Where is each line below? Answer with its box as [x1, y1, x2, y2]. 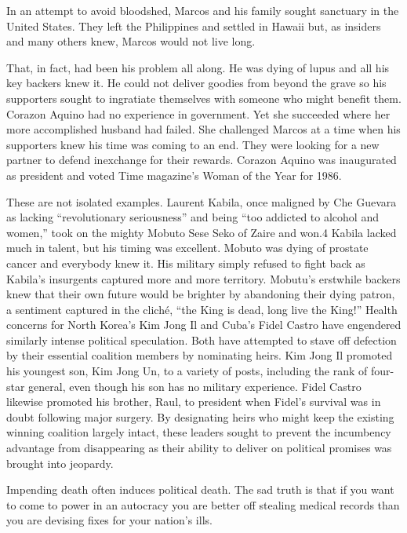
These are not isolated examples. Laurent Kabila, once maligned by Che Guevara [6, 193, 397, 210]
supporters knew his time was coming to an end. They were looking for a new [6, 136, 380, 152]
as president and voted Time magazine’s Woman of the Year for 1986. [6, 166, 342, 183]
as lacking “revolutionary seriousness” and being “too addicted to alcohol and [6, 209, 379, 225]
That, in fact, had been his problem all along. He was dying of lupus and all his [6, 59, 390, 75]
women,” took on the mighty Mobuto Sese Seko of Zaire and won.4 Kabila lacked [6, 224, 397, 240]
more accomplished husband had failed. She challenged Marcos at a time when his [6, 121, 401, 137]
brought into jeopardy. [6, 455, 114, 471]
